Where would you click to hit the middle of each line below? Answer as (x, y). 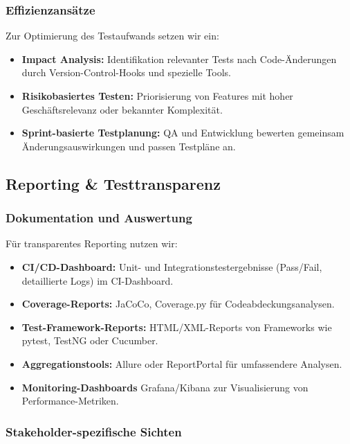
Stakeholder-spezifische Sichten (94, 431)
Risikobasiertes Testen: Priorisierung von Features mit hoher (157, 96)
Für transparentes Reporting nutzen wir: (92, 243)
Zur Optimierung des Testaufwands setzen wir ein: (112, 36)
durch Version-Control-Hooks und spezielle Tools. (127, 72)
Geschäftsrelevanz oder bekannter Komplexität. (122, 109)
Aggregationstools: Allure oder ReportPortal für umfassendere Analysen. (182, 363)
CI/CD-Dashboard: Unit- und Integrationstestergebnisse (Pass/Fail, (172, 266)
